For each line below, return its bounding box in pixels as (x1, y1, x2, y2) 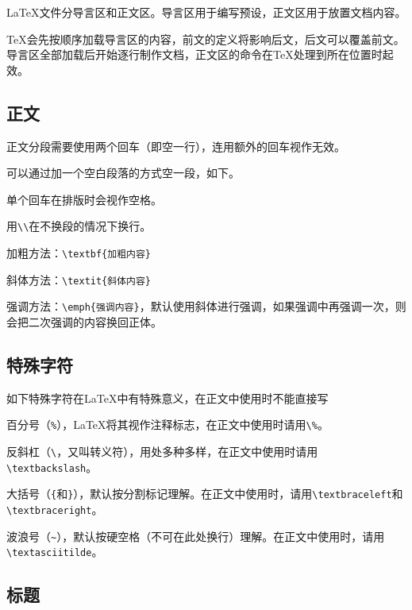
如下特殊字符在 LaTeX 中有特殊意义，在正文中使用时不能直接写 (6, 389, 329, 406)
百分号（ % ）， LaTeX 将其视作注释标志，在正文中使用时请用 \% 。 (6, 416, 329, 433)
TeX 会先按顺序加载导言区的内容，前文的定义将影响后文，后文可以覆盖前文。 (6, 30, 405, 47)
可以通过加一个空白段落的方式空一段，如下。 (6, 164, 240, 181)
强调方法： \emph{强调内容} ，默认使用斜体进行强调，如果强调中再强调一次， (6, 298, 395, 315)
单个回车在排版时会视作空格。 (6, 191, 162, 207)
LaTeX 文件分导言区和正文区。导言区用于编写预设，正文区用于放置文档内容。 (6, 4, 406, 20)
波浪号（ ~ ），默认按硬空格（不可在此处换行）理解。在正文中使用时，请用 (6, 527, 385, 544)
